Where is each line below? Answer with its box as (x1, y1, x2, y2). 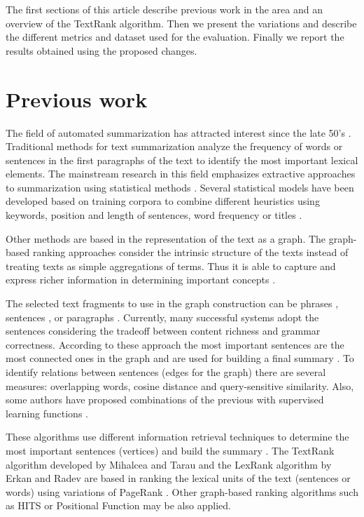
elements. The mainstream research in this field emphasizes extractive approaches (6, 166, 356, 181)
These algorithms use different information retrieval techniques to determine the (6, 429, 349, 444)
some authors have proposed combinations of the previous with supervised (6, 392, 324, 407)
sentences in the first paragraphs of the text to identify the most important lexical (6, 152, 358, 167)
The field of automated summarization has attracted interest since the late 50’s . (6, 125, 351, 140)
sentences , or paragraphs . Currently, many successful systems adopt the (6, 309, 319, 324)
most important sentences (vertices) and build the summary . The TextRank (6, 443, 335, 457)
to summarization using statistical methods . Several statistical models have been (6, 180, 354, 194)
